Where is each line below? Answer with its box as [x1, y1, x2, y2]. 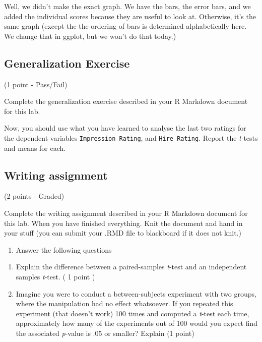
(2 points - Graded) [4, 191, 64, 201]
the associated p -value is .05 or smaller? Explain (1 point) [16, 327, 194, 338]
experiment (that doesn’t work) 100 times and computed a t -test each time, [16, 308, 249, 318]
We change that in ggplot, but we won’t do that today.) [4, 30, 176, 41]
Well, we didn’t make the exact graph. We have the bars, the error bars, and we [4, 1, 251, 11]
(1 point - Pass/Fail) [4, 79, 68, 89]
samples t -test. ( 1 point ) [16, 271, 95, 281]
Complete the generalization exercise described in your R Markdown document [4, 96, 248, 106]
